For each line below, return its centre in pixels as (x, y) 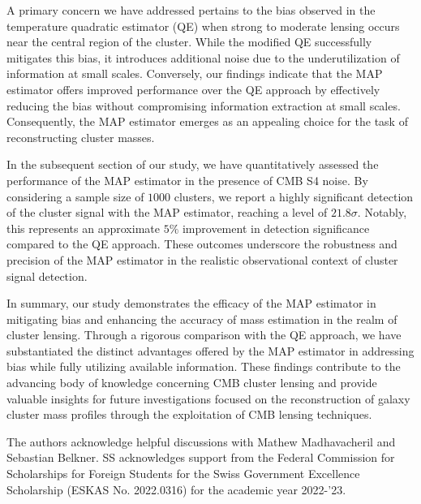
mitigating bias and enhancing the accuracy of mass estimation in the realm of (202, 319)
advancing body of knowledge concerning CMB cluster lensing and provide (192, 383)
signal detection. (47, 276)
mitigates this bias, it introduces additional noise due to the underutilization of (203, 57)
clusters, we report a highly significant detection (294, 196)
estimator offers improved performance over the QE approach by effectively (193, 89)
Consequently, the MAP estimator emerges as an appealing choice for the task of (207, 121)
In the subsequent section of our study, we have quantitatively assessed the (193, 164)
